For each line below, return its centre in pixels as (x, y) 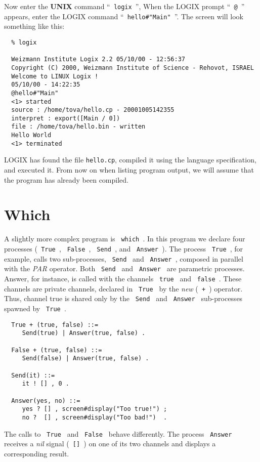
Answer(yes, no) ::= (46, 401)
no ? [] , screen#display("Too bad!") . (95, 417)
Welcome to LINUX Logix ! (55, 76)
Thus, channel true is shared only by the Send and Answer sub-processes (123, 298)
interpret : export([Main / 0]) (66, 118)
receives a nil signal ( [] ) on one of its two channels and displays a (110, 444)
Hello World (31, 135)
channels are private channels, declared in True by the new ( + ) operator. (123, 288)
